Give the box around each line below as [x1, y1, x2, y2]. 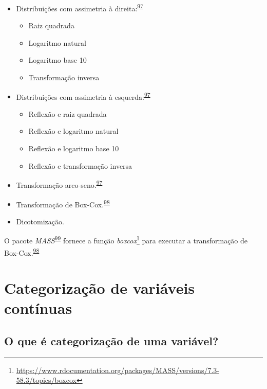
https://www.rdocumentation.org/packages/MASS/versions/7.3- [16, 364, 219, 375]
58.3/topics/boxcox [16, 375, 77, 385]
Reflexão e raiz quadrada [28, 108, 107, 119]
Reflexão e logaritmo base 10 [28, 143, 119, 154]
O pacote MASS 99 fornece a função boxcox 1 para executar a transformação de [4, 234, 248, 245]
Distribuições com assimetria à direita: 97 [16, 2, 143, 13]
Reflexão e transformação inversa [28, 160, 132, 171]
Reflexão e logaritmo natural [28, 126, 119, 136]
